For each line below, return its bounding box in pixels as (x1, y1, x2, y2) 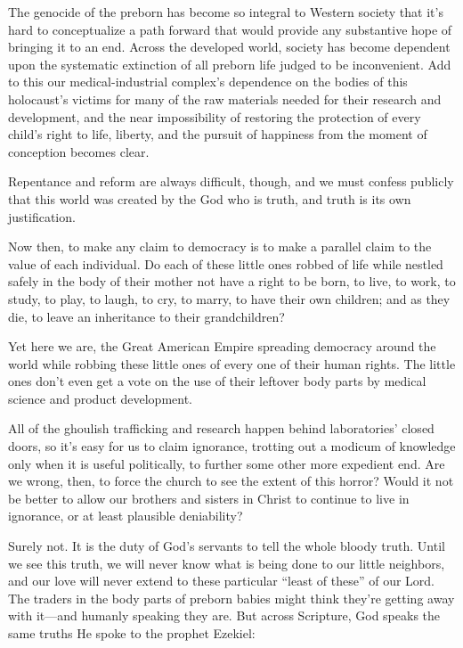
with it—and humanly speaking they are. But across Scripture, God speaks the (8, 606, 441, 625)
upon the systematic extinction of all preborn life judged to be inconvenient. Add (8, 54, 451, 73)
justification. (8, 207, 76, 226)
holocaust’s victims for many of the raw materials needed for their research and (8, 89, 442, 108)
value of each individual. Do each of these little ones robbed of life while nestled (8, 254, 443, 273)
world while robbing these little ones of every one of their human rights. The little (8, 354, 456, 373)
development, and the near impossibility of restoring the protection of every (8, 107, 421, 126)
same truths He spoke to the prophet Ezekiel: (8, 624, 256, 642)
